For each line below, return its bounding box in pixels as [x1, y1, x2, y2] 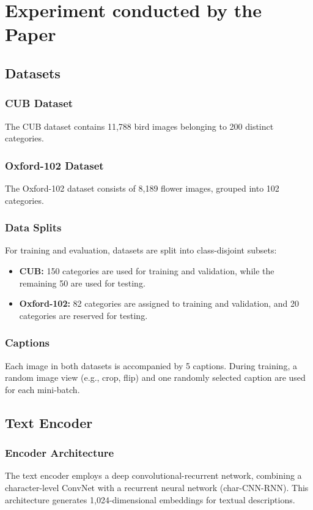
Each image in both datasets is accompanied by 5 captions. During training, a [5, 359, 297, 372]
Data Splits [5, 220, 62, 235]
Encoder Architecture [5, 445, 114, 460]
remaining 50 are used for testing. [19, 276, 145, 289]
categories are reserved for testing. [19, 309, 148, 321]
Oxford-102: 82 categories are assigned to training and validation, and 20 [19, 297, 300, 310]
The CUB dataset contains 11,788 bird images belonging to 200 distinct [5, 119, 274, 132]
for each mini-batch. [5, 383, 80, 396]
